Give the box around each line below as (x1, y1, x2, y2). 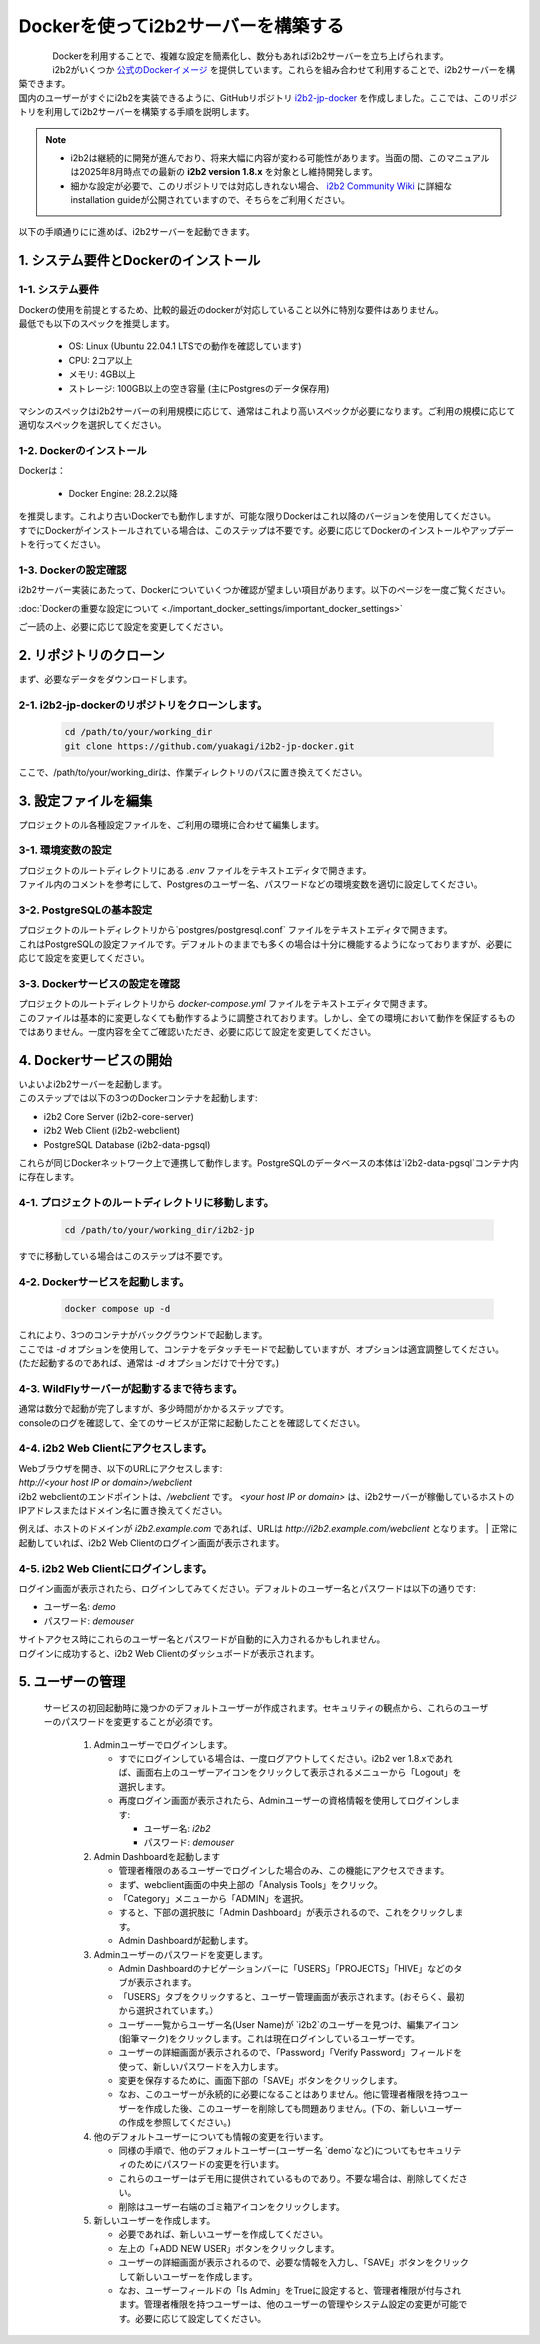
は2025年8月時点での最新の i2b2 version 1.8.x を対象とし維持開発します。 (70, 166, 379, 178)
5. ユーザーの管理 (18, 1673, 126, 1690)
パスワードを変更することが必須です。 (60, 1716, 219, 1728)
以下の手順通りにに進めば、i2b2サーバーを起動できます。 (18, 226, 255, 238)
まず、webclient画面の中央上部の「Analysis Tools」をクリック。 (118, 1878, 384, 1890)
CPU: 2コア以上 (68, 354, 134, 366)
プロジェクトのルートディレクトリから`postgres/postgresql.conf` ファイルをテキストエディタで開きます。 (18, 924, 454, 936)
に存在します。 (18, 1171, 80, 1183)
